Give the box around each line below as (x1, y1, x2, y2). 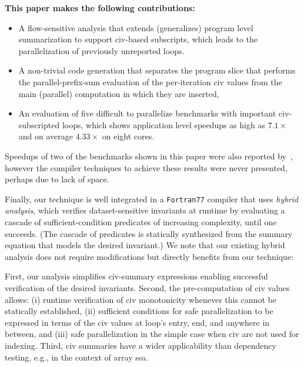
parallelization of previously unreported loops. (18, 44, 185, 56)
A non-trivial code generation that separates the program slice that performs (18, 64, 296, 76)
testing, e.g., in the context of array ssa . (5, 351, 149, 363)
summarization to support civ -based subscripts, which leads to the (18, 33, 258, 45)
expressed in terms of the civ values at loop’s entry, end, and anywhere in (5, 316, 270, 328)
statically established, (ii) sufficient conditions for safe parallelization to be (5, 305, 273, 317)
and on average (18, 130, 74, 142)
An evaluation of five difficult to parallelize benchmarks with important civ (18, 107, 289, 119)
